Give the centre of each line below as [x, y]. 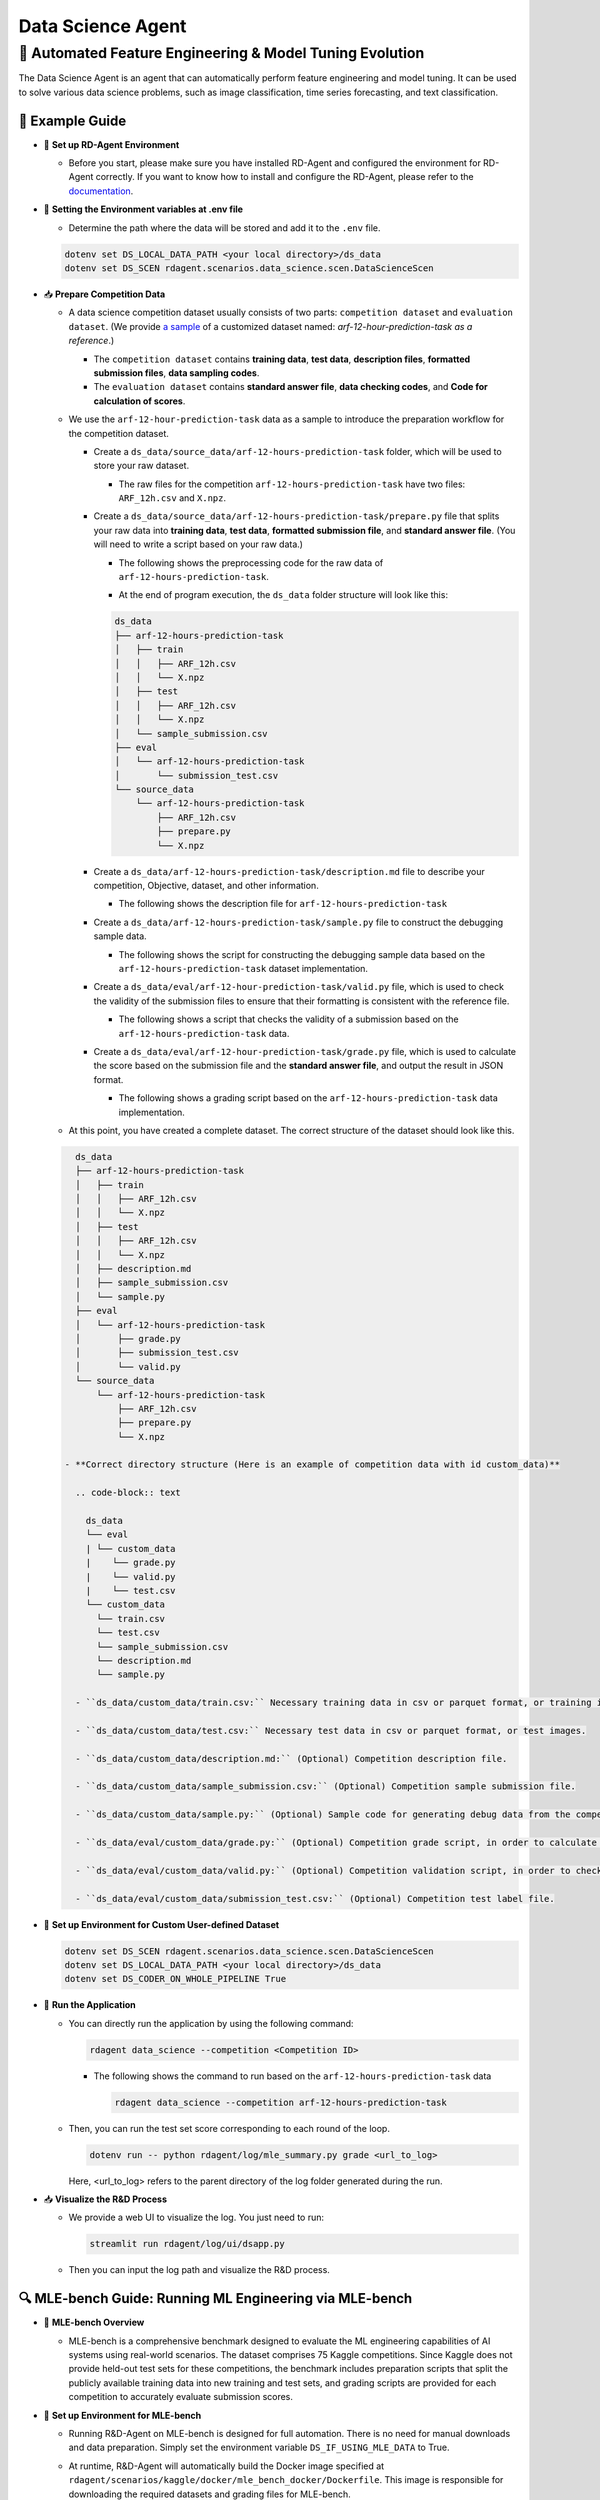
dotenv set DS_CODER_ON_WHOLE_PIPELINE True [175, 1979]
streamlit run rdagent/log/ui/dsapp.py [187, 2244]
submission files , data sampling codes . [176, 372]
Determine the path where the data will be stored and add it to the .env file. [224, 227]
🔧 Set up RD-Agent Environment [111, 144]
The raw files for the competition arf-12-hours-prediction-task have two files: [292, 484]
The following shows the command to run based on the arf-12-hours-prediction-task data [292, 2076]
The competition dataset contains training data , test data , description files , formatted [282, 359]
